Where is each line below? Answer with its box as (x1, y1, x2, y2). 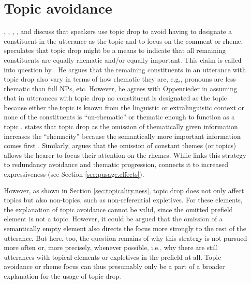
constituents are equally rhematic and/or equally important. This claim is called (4, 54, 242, 65)
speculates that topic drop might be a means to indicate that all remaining (4, 45, 226, 55)
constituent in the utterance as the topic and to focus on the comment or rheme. (4, 35, 243, 46)
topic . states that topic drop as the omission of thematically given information (4, 121, 238, 132)
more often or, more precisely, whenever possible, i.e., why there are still (4, 242, 218, 252)
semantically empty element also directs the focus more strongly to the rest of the (4, 223, 247, 233)
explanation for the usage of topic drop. (4, 270, 121, 281)
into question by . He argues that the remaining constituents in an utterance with (4, 64, 246, 74)
